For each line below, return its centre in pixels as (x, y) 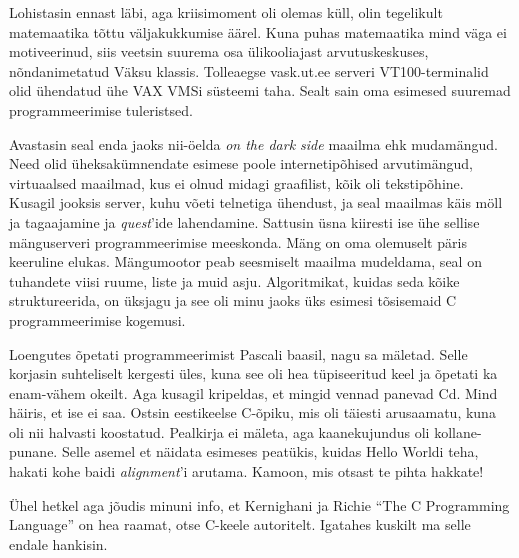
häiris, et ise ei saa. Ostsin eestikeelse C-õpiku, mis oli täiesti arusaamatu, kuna (252, 412)
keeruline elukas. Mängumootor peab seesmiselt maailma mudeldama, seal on (245, 261)
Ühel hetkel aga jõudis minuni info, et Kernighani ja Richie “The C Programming (259, 504)
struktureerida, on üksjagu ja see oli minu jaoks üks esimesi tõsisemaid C (233, 300)
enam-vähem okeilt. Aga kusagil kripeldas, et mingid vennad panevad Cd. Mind (253, 392)
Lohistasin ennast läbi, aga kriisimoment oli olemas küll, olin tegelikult (226, 12)
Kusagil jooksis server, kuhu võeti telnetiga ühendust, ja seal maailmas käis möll (256, 202)
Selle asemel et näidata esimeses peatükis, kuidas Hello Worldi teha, (270, 451)
